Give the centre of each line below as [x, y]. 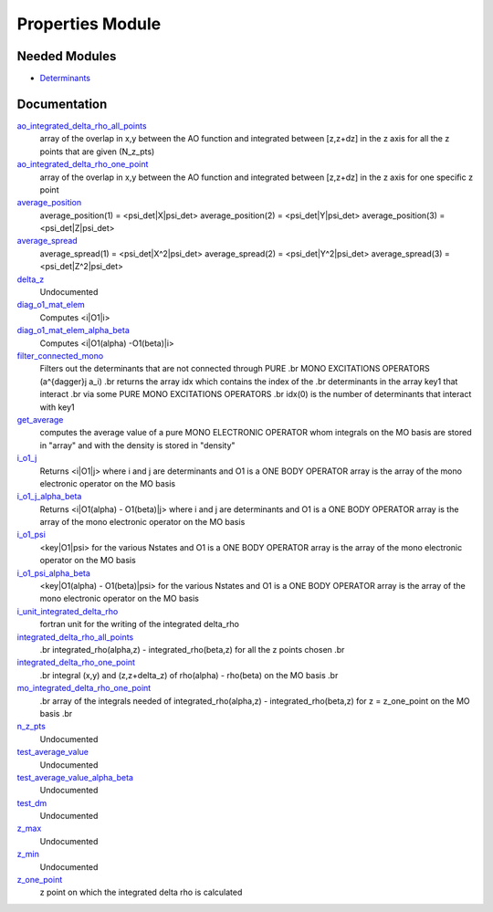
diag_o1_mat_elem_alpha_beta [73, 330]
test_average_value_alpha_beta [75, 777]
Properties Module [89, 24]
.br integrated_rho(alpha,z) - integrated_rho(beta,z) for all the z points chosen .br [192, 649]
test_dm [32, 802]
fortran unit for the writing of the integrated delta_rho [139, 624]
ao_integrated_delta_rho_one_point [83, 164]
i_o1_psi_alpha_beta [54, 573]
